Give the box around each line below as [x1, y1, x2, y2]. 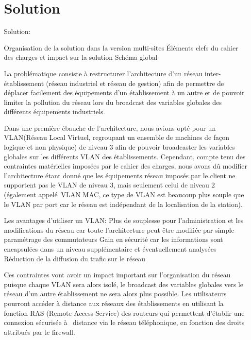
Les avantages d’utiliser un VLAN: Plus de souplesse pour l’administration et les [4, 215, 244, 225]
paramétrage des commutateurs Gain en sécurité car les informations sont [4, 234, 223, 244]
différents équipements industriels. [4, 106, 105, 117]
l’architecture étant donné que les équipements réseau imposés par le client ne [4, 170, 235, 180]
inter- [204, 68, 221, 78]
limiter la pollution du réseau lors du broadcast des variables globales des [4, 97, 222, 107]
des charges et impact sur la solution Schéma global [4, 52, 158, 62]
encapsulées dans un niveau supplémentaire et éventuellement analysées [4, 244, 217, 254]
